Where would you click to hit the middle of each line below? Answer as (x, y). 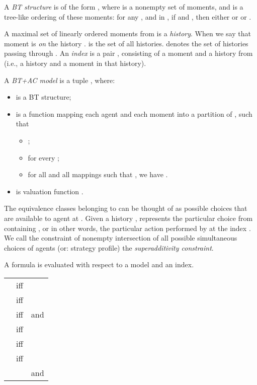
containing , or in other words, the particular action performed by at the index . (127, 228)
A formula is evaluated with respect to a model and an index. (99, 264)
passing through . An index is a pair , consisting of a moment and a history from (128, 53)
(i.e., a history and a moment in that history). (75, 63)
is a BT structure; (44, 97)
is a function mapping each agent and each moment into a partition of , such (134, 113)
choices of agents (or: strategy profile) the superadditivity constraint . (109, 247)
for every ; (44, 157)
